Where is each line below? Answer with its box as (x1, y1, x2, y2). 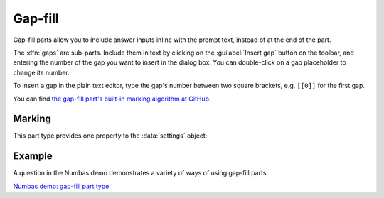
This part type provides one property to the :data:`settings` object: (13, 131, 208, 140)
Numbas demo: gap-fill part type (13, 182, 110, 190)
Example (13, 150, 53, 163)
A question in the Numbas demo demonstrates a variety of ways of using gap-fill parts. (13, 169, 269, 177)
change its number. (13, 68, 70, 77)
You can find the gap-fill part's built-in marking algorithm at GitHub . (13, 94, 211, 103)
